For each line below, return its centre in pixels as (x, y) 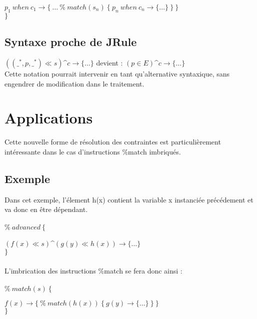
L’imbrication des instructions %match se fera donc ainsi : (93, 270)
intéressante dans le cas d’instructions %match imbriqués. (93, 151)
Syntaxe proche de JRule (71, 42)
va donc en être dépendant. (46, 209)
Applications (49, 118)
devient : (109, 62)
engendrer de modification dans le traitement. (74, 83)
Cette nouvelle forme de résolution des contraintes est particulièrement (113, 142)
